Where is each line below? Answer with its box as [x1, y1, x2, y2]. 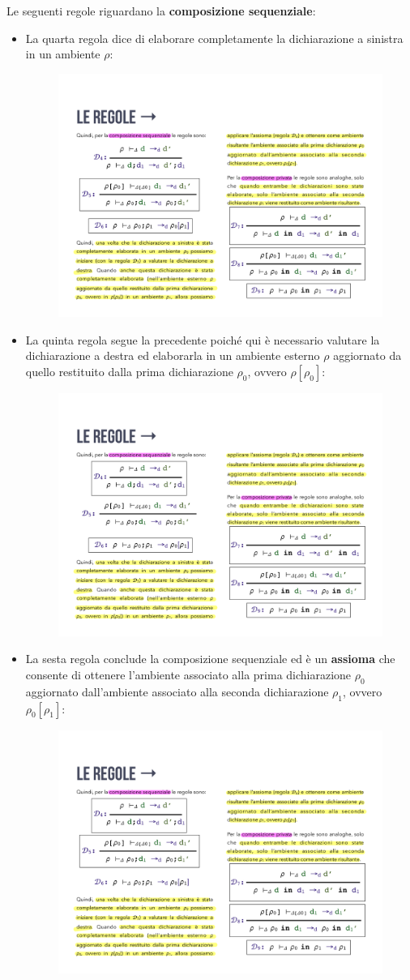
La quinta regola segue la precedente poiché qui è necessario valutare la [25, 331, 380, 348]
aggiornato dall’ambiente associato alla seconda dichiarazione [25, 683, 329, 700]
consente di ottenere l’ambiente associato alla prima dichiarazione [25, 666, 352, 683]
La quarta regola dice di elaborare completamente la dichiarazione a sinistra [25, 29, 404, 46]
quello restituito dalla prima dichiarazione [25, 362, 233, 379]
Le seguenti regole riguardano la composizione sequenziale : [6, 2, 316, 19]
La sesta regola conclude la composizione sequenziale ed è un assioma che [25, 650, 395, 667]
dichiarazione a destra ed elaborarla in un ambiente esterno [25, 347, 320, 364]
